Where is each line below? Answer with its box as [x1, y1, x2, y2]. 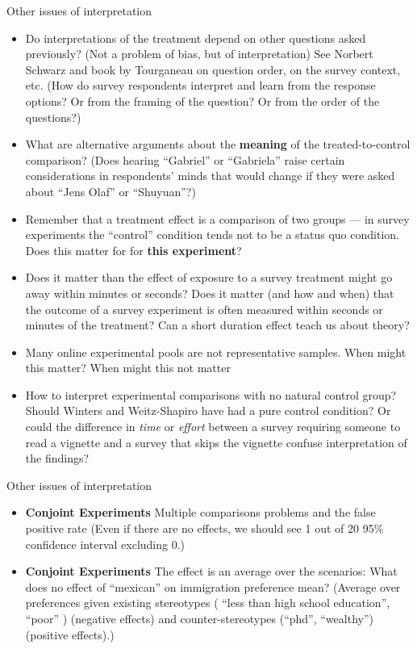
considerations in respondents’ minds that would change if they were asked [25, 167, 395, 184]
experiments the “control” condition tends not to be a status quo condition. [25, 226, 399, 243]
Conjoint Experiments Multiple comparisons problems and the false [25, 504, 376, 521]
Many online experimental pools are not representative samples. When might [25, 343, 407, 360]
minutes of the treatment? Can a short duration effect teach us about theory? [25, 316, 410, 333]
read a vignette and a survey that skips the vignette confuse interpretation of [25, 433, 407, 450]
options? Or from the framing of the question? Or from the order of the [25, 92, 380, 109]
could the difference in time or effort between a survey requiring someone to [25, 418, 401, 435]
